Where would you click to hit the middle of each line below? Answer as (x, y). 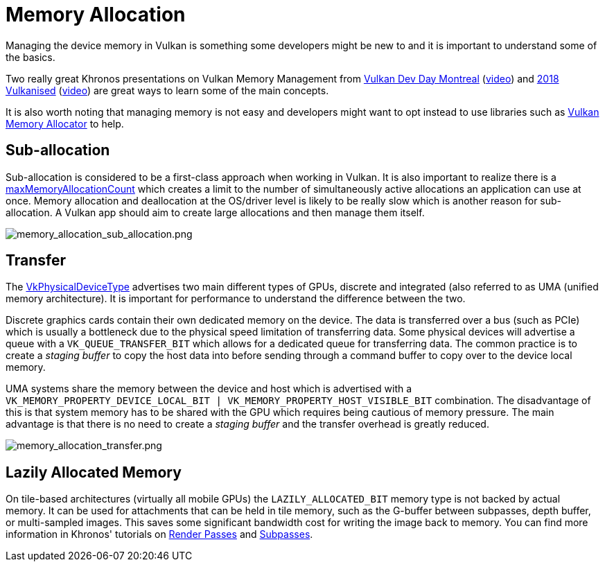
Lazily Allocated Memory (94, 472)
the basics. (30, 57)
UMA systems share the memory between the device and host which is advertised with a (209, 389)
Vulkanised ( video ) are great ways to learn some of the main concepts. (167, 90)
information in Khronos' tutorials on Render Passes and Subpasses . (159, 534)
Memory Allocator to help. (65, 123)
